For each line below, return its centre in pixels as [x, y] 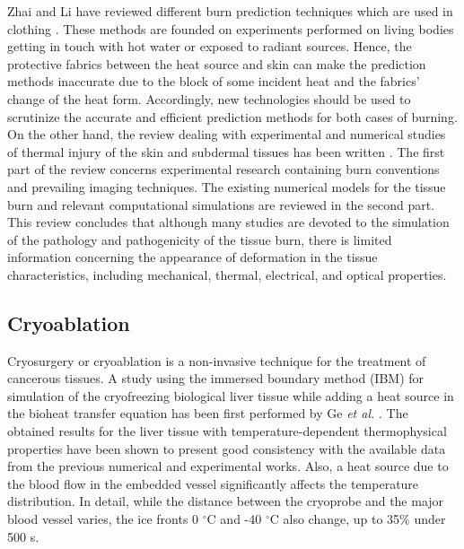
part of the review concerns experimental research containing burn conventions [223, 169]
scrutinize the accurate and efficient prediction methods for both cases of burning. [232, 116]
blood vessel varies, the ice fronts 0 [103, 519]
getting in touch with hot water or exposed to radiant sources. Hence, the [210, 46]
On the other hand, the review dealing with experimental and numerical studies [227, 134]
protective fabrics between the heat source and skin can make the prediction [217, 63]
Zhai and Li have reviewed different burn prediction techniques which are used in [230, 11]
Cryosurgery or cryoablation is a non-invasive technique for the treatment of [217, 360]
